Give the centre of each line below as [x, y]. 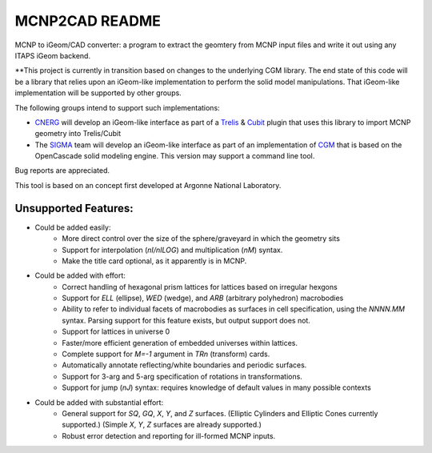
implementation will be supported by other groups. [98, 93]
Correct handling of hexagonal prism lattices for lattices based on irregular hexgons [200, 287]
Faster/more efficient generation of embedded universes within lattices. [180, 343]
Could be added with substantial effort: [99, 402]
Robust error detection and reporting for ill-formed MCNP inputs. [169, 435]
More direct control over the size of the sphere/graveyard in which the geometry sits [201, 239]
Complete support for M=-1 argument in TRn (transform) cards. [166, 354]
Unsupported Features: [74, 208]
